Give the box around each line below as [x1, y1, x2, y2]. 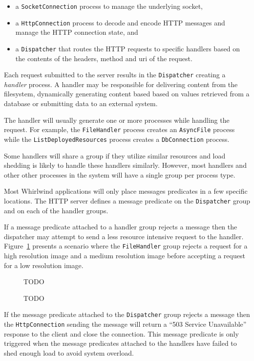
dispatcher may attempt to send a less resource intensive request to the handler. [4, 231, 244, 241]
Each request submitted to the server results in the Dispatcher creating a [4, 69, 226, 80]
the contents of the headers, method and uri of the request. [15, 53, 192, 63]
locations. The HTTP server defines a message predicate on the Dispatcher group [4, 195, 250, 205]
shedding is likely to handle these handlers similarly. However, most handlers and [4, 160, 247, 170]
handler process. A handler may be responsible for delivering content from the [4, 79, 238, 89]
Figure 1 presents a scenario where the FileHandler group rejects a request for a [4, 241, 248, 251]
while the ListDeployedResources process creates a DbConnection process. [4, 134, 230, 144]
